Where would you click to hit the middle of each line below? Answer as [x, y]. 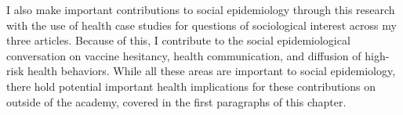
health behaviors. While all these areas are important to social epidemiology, [211, 71]
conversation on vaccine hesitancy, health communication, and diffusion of [184, 55]
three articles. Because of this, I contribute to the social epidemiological [178, 40]
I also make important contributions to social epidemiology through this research [201, 9]
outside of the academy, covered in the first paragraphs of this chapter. [176, 101]
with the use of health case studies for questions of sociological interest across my [201, 25]
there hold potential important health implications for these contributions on [191, 86]
